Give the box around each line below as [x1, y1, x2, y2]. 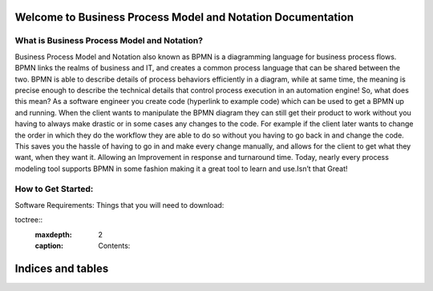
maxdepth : [34, 229, 72, 239]
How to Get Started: [14, 184, 94, 195]
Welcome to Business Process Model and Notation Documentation [14, 10, 354, 24]
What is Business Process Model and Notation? [14, 35, 204, 46]
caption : [34, 241, 64, 250]
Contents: [98, 241, 131, 250]
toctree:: [14, 215, 43, 225]
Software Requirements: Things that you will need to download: [14, 200, 225, 209]
